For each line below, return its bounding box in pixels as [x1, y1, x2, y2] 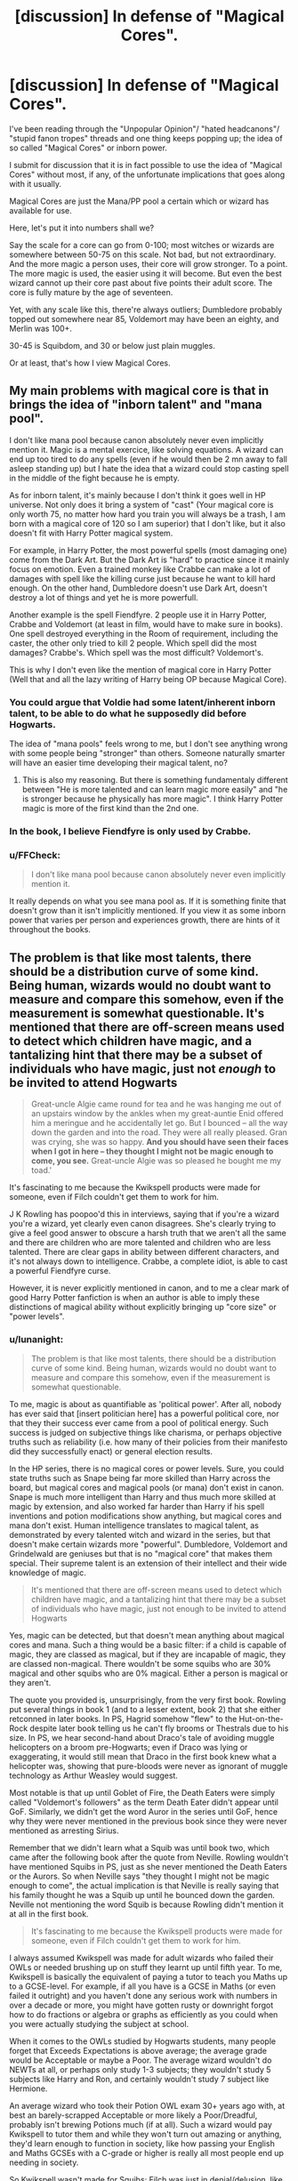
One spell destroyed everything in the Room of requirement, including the [9, 628, 278, 639]
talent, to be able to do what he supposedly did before [9, 707, 247, 720]
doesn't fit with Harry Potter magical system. [9, 527, 173, 538]
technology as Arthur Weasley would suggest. [9, 1770, 178, 1781]
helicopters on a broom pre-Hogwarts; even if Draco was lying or [9, 1742, 248, 1753]
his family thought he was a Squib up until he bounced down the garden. [9, 1890, 276, 1901]
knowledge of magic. [9, 1567, 87, 1578]
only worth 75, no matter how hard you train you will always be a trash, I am [9, 509, 286, 519]
